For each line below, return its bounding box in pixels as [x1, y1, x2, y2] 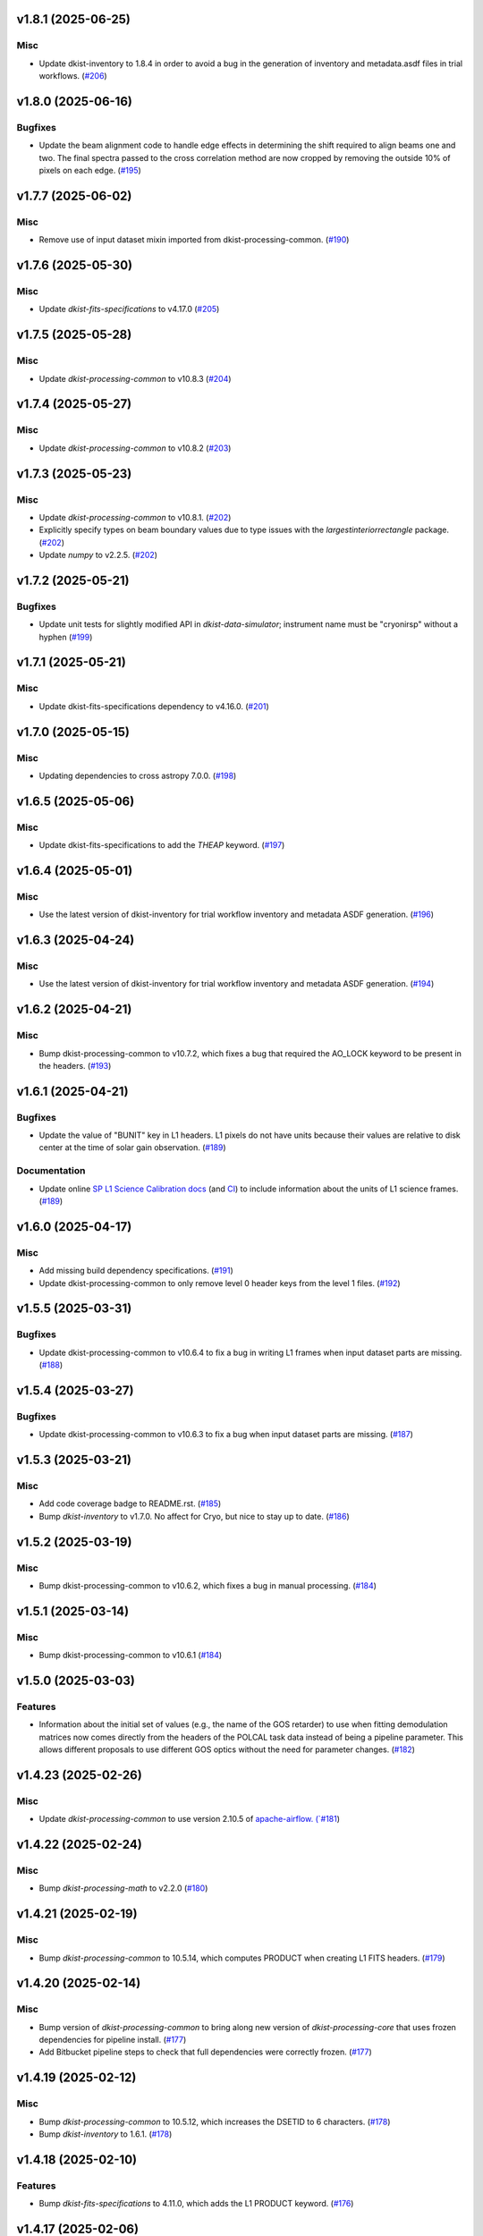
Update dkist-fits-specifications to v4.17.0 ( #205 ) [38, 304, 220, 315]
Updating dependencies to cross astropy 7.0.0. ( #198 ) [38, 770, 237, 781]
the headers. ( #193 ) [38, 1060, 112, 1071]
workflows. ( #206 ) [38, 71, 107, 81]
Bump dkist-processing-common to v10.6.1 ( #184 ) [38, 1650, 223, 1661]
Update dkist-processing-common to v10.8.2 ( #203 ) [38, 443, 232, 453]
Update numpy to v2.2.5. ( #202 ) [38, 550, 158, 561]
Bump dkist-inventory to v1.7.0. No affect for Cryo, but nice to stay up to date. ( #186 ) [38, 1511, 351, 1521]
